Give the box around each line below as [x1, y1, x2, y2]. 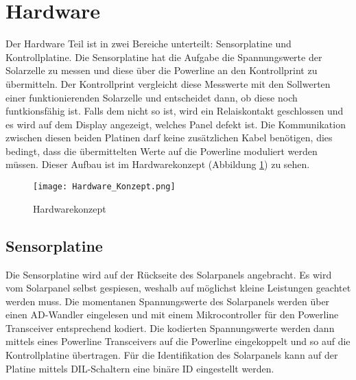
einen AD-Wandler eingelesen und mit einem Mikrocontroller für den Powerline [5, 307, 339, 322]
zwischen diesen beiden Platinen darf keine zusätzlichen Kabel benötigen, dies [5, 130, 333, 145]
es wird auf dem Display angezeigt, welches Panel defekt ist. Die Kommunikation [5, 117, 346, 131]
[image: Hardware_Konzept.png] [33, 182, 176, 192]
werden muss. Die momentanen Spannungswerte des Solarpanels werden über [5, 294, 330, 308]
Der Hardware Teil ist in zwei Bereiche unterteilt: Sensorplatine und [5, 36, 292, 51]
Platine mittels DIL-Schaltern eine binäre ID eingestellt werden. [5, 361, 274, 375]
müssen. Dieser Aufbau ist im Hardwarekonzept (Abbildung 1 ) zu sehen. [5, 157, 310, 171]
